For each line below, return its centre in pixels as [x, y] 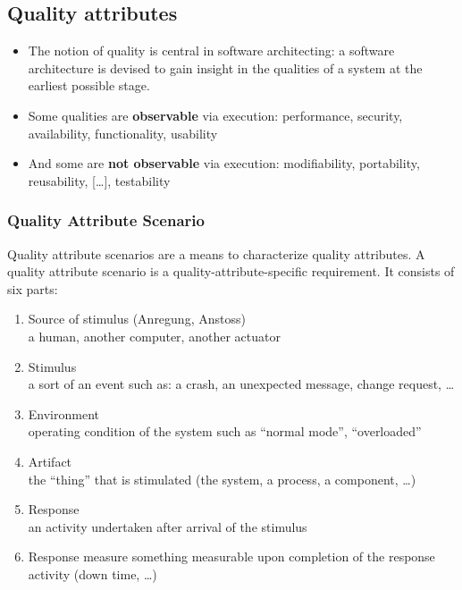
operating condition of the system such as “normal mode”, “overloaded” [225, 431]
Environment [63, 413]
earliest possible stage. [89, 85]
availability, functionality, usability [123, 133]
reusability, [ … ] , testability [99, 180]
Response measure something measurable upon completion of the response [231, 556]
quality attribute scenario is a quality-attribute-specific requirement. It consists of [231, 271]
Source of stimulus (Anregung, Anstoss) [137, 319]
